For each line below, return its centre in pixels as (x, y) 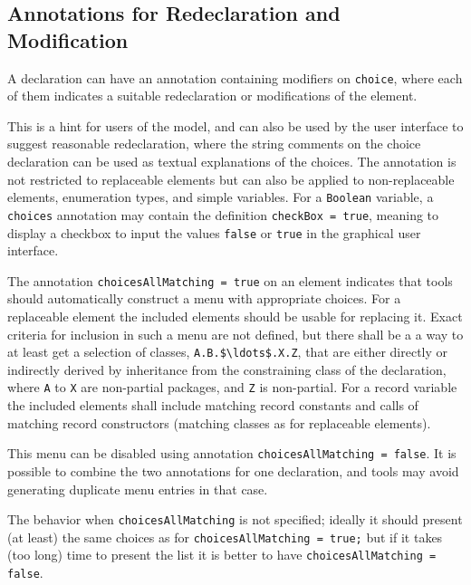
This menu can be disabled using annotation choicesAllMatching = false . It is (232, 453)
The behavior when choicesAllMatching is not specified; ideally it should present (235, 519)
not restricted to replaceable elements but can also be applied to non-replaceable (231, 179)
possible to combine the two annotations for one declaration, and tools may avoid (233, 470)
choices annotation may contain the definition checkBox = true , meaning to (223, 214)
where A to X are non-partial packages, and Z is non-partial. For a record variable (232, 387)
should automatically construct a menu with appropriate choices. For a (204, 298)
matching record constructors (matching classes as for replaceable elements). (219, 422)
